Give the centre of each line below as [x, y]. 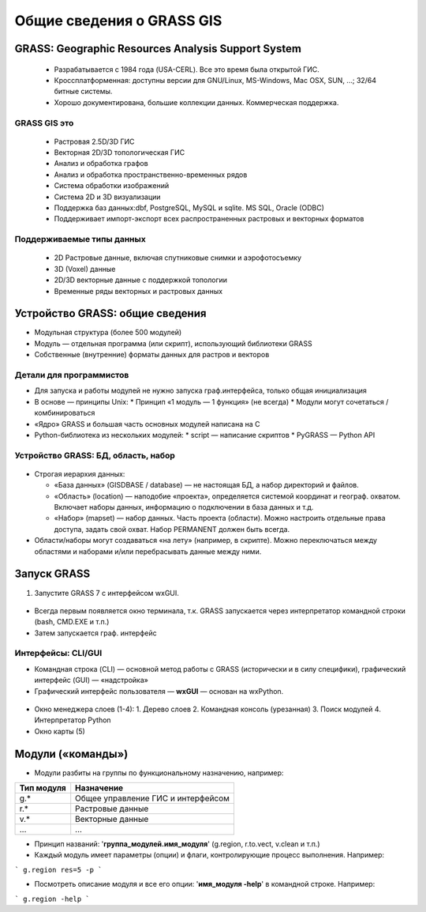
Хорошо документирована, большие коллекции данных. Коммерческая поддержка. [196, 102]
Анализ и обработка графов [101, 164]
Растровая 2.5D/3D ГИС [94, 141]
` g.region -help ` [52, 899]
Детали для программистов [72, 375]
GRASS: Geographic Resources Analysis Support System [158, 49]
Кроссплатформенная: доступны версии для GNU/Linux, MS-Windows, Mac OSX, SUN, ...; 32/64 [215, 80]
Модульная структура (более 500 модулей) [108, 333]
